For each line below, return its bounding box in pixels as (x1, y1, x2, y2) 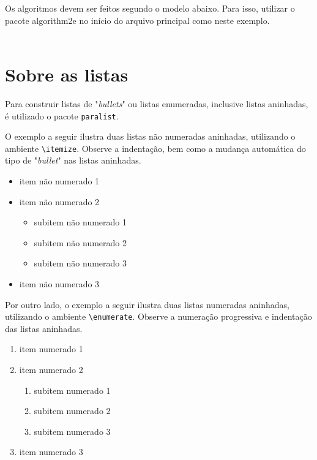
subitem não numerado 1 (34, 216, 127, 228)
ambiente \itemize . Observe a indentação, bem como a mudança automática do (5, 141, 306, 154)
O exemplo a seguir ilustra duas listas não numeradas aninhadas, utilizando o (5, 130, 296, 143)
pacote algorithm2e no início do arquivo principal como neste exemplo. (5, 13, 270, 26)
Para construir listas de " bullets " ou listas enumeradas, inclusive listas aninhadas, (5, 97, 308, 110)
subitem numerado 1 (34, 383, 111, 396)
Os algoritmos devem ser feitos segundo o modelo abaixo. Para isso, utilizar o (5, 2, 295, 14)
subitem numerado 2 (34, 404, 111, 417)
